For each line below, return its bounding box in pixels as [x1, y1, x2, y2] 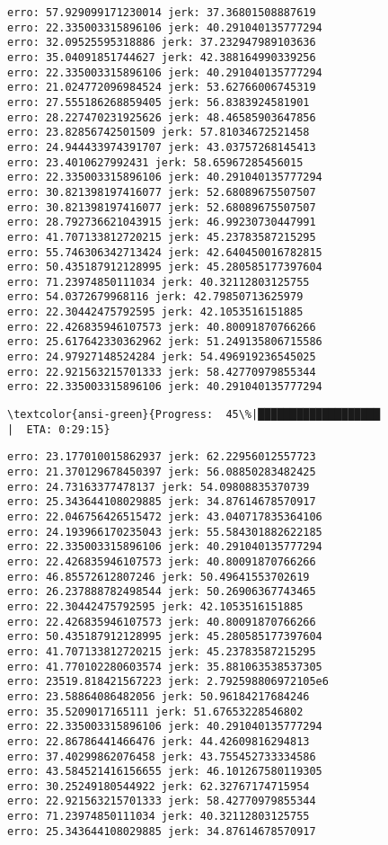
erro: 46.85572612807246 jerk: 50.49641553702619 [7, 570, 310, 583]
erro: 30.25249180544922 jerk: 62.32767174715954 [7, 779, 310, 793]
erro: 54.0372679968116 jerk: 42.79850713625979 [7, 290, 304, 304]
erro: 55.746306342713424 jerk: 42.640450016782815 [7, 245, 322, 259]
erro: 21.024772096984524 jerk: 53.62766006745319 [7, 81, 316, 94]
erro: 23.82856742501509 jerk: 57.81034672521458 [7, 126, 310, 139]
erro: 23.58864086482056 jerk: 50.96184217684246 [7, 689, 310, 703]
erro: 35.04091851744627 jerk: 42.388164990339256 [7, 50, 316, 64]
